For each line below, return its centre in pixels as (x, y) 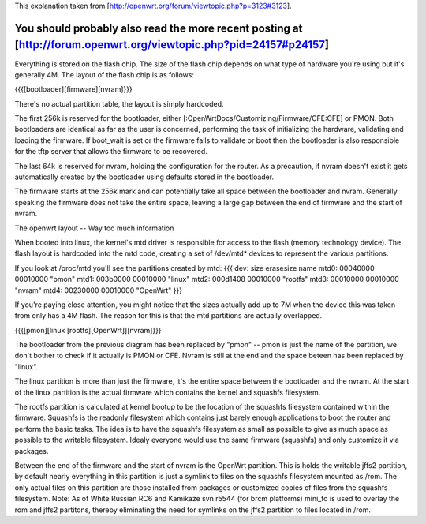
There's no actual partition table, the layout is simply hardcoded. (119, 103)
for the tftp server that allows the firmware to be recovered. (111, 152)
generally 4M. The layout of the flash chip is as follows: (105, 74)
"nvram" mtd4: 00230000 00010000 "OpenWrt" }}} (99, 290)
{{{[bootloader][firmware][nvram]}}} (74, 89)
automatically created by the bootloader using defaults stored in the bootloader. (144, 177)
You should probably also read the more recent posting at (159, 28)
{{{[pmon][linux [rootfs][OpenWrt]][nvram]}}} (88, 330)
